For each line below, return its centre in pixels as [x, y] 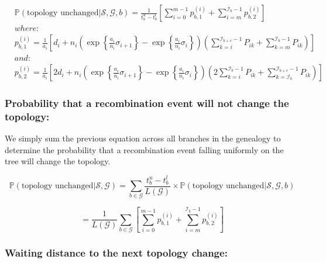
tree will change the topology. [58, 161]
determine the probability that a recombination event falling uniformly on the [144, 149]
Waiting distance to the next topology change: [116, 252]
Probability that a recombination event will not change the [147, 103]
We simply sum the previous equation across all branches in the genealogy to [143, 138]
